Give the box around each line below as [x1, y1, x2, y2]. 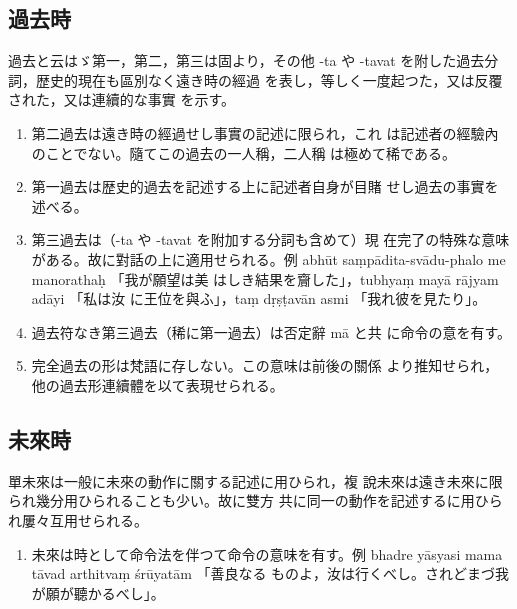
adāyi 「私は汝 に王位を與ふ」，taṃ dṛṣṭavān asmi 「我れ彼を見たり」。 [31, 288, 487, 309]
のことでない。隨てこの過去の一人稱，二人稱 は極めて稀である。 [31, 142, 456, 163]
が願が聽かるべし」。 [31, 582, 165, 603]
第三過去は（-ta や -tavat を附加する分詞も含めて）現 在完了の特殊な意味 [31, 229, 510, 250]
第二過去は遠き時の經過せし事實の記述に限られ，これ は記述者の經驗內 [31, 122, 499, 143]
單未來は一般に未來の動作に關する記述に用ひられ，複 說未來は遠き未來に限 [8, 470, 503, 491]
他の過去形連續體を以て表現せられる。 [31, 374, 284, 395]
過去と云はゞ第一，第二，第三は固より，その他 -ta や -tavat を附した [8, 50, 457, 71]
